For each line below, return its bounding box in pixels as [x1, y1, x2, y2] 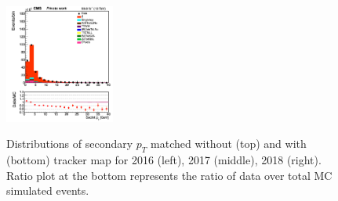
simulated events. [6, 182, 89, 199]
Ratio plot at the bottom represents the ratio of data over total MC [6, 167, 333, 183]
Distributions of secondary [6, 135, 133, 152]
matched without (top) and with [151, 135, 307, 152]
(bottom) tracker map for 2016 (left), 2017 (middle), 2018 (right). [6, 152, 322, 168]
